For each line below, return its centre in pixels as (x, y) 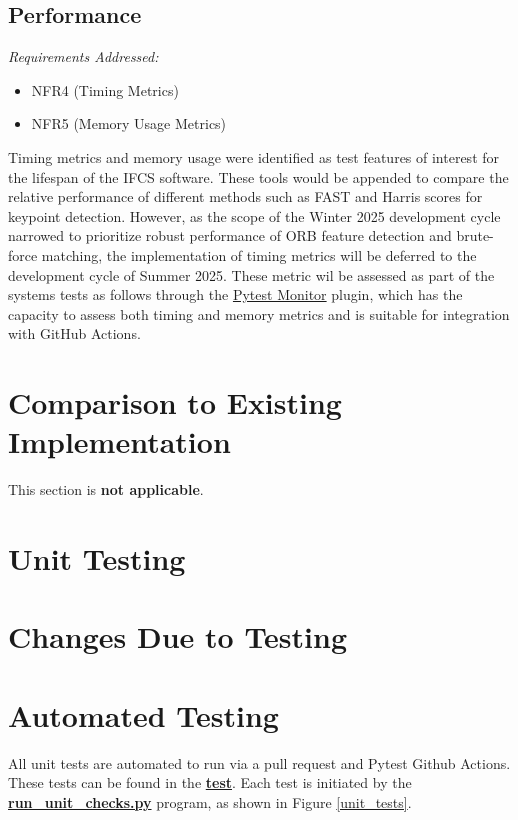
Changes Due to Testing (178, 636)
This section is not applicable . (106, 489)
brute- (475, 235)
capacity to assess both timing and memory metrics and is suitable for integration (259, 313)
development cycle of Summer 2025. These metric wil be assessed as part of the (251, 274)
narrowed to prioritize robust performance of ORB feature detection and (230, 235)
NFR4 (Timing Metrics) (105, 89)
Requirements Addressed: (83, 56)
